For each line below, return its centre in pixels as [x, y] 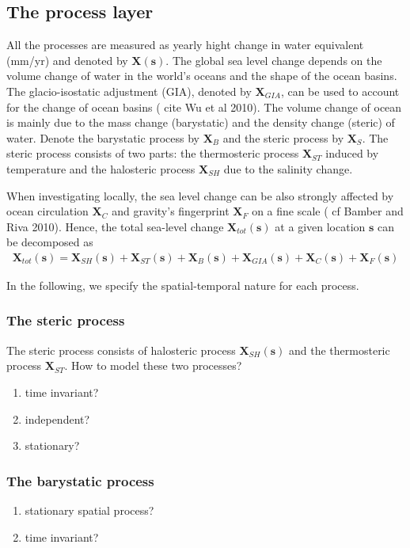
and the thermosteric [340, 350]
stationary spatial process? [89, 510]
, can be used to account [340, 91]
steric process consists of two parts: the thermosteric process [153, 153]
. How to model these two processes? [153, 365]
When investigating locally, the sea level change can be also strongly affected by [200, 195]
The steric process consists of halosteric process [121, 350]
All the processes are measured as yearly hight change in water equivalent [185, 45]
